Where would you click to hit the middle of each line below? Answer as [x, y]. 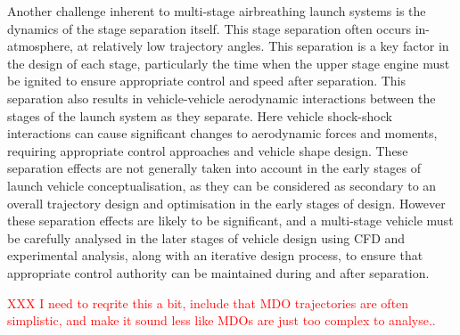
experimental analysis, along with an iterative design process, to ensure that [215, 255]
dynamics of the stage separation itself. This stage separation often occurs [209, 28]
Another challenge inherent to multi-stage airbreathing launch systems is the [217, 11]
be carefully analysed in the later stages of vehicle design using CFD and [206, 237]
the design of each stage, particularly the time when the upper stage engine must [229, 63]
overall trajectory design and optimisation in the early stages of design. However [226, 203]
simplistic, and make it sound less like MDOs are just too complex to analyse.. [222, 320]
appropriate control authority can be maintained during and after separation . [218, 272]
